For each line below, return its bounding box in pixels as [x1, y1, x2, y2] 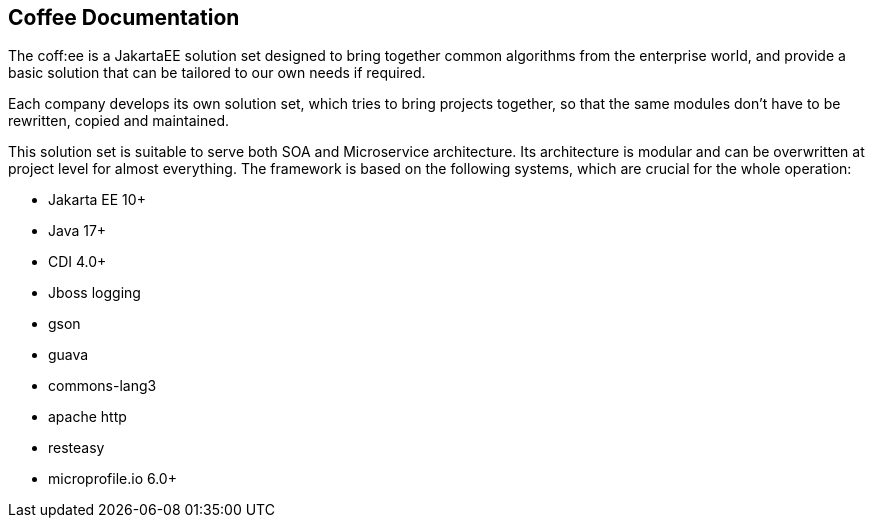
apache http [48, 408, 127, 426]
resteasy [48, 439, 105, 457]
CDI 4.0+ [48, 253, 107, 271]
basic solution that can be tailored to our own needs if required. [8, 64, 426, 82]
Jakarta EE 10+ [48, 191, 146, 209]
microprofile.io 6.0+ [48, 470, 177, 488]
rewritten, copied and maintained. [8, 112, 230, 130]
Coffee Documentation [8, 5, 240, 30]
